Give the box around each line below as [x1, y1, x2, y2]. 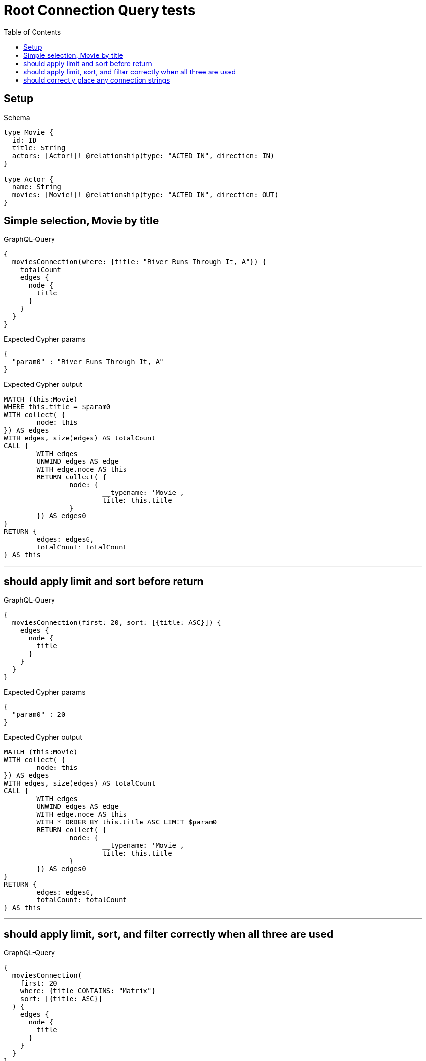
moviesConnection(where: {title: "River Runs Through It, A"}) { [12, 258, 266, 266]
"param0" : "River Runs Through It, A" [12, 358, 164, 366]
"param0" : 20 [12, 711, 66, 719]
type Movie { [4, 128, 53, 136]
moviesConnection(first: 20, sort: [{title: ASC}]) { [12, 619, 221, 627]
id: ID [12, 136, 37, 144]
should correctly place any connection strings [23, 75, 170, 84]
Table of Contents [4, 27, 61, 36]
